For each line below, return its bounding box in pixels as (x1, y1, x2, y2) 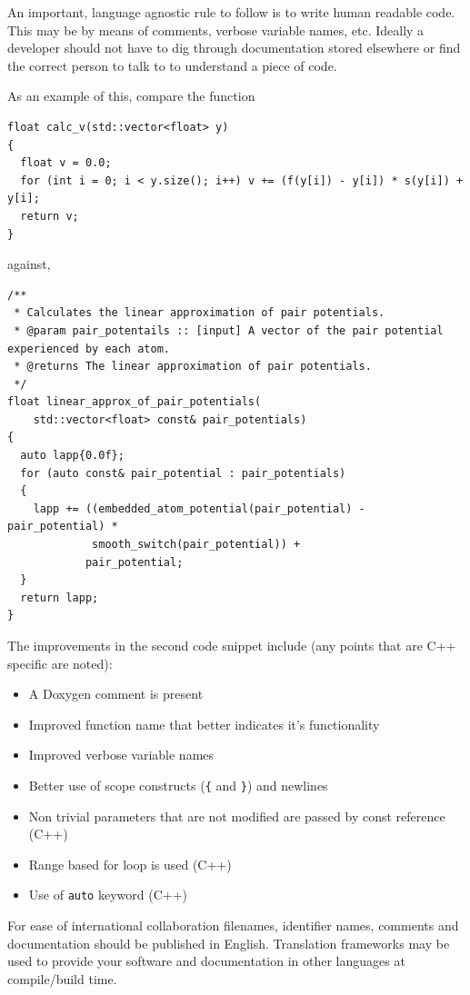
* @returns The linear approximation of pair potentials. (14, 360, 372, 373)
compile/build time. (7, 969, 117, 988)
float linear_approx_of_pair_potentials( (7, 395, 262, 409)
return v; (20, 209, 79, 223)
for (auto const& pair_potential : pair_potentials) (20, 466, 346, 480)
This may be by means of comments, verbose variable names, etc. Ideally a (7, 20, 425, 39)
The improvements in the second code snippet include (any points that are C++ (7, 636, 456, 654)
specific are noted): (7, 653, 113, 672)
